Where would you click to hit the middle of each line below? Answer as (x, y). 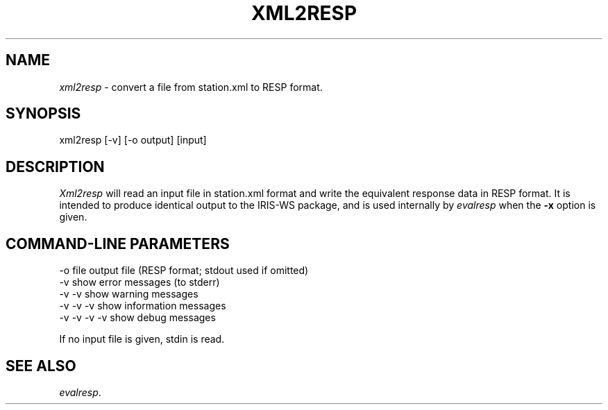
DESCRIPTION (55, 166)
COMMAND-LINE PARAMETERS (118, 244)
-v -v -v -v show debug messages (137, 318)
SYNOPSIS (43, 114)
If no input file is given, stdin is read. (142, 339)
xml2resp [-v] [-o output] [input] (133, 140)
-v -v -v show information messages (143, 306)
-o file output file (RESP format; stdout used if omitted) (184, 271)
